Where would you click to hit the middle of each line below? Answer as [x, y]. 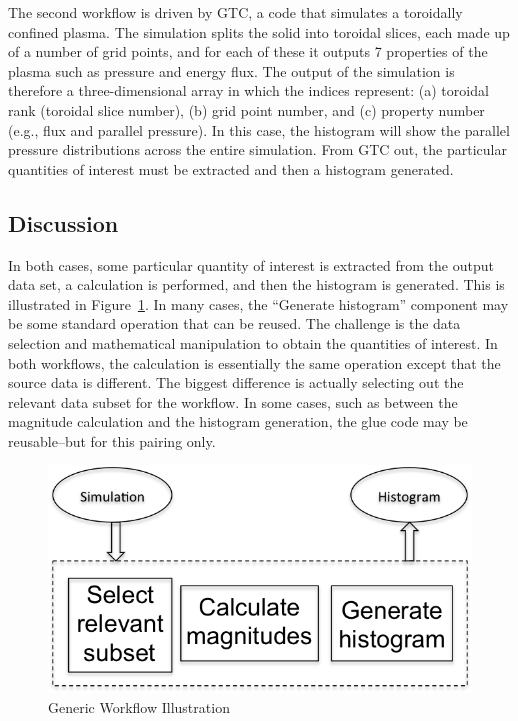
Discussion [63, 222]
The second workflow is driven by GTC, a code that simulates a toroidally [235, 12]
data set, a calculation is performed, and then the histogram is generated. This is [256, 284]
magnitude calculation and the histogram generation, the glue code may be [238, 421]
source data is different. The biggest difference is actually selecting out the [236, 382]
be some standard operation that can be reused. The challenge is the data [234, 323]
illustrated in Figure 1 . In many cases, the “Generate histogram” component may [258, 303]
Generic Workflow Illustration [139, 707]
